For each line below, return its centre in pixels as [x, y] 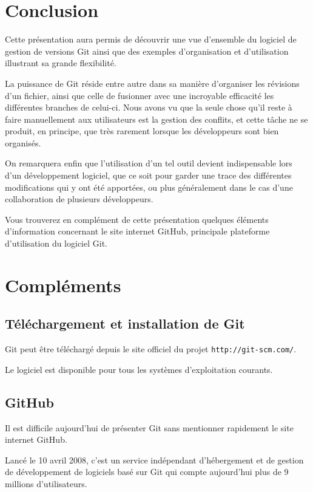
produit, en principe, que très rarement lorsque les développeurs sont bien [142, 131]
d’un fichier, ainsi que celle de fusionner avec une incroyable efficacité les [140, 95]
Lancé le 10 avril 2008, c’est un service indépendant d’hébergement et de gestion [154, 460]
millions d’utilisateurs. [46, 484]
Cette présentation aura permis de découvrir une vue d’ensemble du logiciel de [151, 39]
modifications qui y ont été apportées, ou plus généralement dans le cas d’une [149, 187]
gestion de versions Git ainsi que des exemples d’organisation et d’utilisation [147, 51]
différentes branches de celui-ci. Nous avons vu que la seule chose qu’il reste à [149, 107]
